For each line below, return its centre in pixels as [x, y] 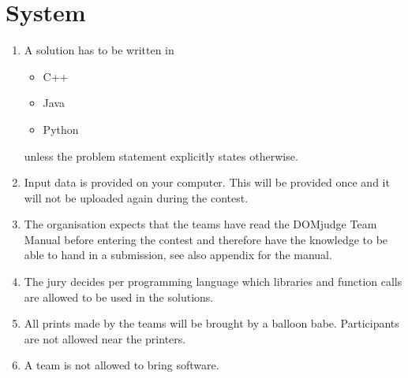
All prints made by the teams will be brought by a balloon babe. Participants [211, 323]
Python [61, 129]
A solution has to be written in [99, 50]
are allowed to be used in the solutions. [119, 296]
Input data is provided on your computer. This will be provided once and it [207, 182]
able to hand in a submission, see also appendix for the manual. [178, 255]
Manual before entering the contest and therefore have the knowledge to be [206, 239]
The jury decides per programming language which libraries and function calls [213, 282]
